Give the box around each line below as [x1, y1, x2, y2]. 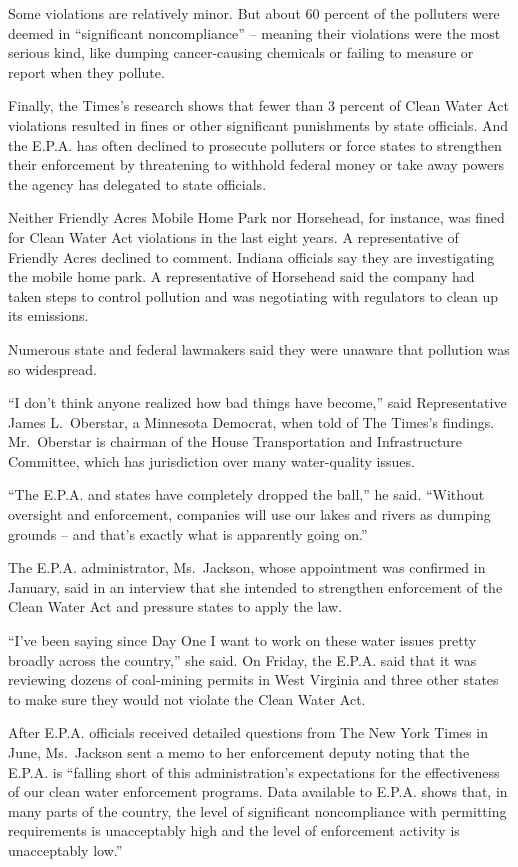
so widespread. [8, 358, 97, 379]
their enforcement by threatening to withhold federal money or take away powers [8, 154, 505, 175]
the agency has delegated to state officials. [8, 173, 267, 194]
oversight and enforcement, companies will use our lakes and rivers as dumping [8, 504, 491, 525]
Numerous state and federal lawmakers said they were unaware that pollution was [8, 338, 510, 359]
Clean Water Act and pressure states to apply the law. [8, 596, 343, 617]
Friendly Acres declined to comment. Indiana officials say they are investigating [8, 246, 495, 267]
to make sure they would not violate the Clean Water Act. [8, 688, 366, 709]
